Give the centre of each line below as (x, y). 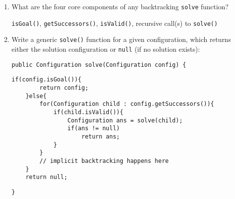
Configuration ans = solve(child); (125, 120)
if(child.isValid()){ (88, 112)
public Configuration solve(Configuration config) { (99, 65)
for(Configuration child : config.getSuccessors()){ (127, 104)
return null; (47, 177)
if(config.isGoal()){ (46, 80)
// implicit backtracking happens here (104, 161)
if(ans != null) (94, 129)
